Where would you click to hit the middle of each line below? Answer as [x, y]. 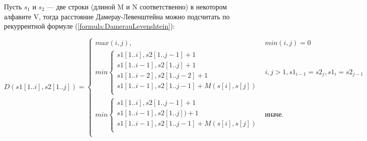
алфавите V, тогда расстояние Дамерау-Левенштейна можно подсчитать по [117, 16]
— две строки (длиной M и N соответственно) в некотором [137, 6]
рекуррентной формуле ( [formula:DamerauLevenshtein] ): [90, 26]
